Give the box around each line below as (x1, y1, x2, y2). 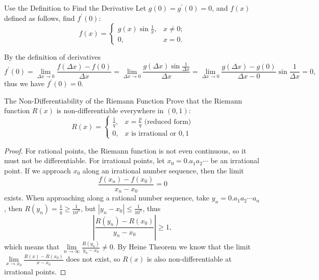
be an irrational (210, 155, 259, 166)
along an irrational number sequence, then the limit (82, 165, 244, 176)
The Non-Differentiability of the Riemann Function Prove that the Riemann (4, 95, 242, 106)
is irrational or (131, 130, 177, 137)
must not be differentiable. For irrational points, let (4, 155, 165, 166)
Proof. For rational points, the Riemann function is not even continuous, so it (4, 145, 247, 156)
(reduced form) (144, 118, 191, 125)
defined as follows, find (4, 12, 75, 23)
